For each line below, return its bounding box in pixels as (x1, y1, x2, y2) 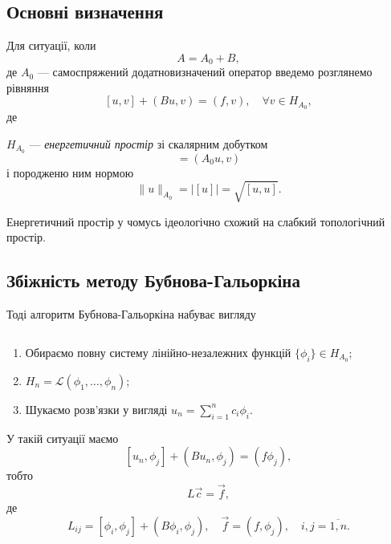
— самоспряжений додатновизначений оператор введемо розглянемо (37, 63, 373, 80)
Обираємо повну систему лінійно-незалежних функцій (25, 343, 291, 360)
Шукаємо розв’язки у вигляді (25, 400, 168, 417)
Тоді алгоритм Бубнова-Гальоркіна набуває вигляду (6, 306, 256, 323)
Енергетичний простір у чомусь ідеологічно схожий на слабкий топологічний (6, 213, 385, 229)
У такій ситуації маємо (6, 429, 119, 446)
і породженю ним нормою (6, 164, 134, 181)
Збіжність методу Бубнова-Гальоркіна (6, 268, 300, 293)
